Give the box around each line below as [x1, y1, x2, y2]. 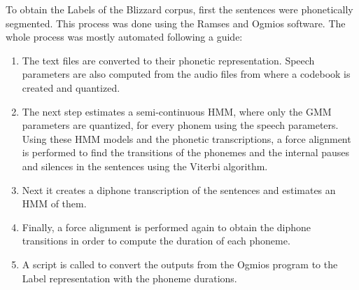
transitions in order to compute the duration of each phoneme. [22, 233, 290, 248]
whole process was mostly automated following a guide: [6, 29, 243, 44]
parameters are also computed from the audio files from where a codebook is [22, 67, 351, 81]
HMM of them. [22, 196, 87, 211]
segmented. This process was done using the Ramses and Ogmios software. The [6, 15, 346, 30]
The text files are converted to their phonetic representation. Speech [22, 53, 315, 67]
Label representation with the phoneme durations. [22, 270, 237, 285]
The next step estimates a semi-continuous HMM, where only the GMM [22, 104, 332, 118]
